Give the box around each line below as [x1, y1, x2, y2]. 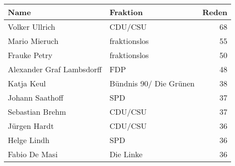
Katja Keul [8, 78, 46, 89]
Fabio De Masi [8, 148, 58, 160]
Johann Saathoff [8, 92, 64, 103]
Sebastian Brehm [8, 106, 66, 117]
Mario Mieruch [8, 35, 59, 46]
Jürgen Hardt [8, 120, 54, 131]
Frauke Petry [8, 49, 53, 61]
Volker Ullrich [8, 21, 55, 32]
